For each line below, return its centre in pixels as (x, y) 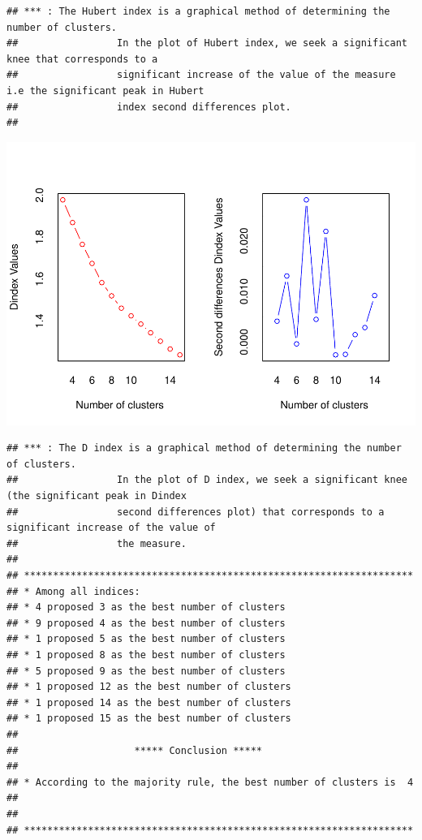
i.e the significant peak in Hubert (105, 90)
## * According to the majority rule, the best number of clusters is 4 (210, 782)
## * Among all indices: (73, 591)
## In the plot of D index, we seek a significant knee (207, 480)
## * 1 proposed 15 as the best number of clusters (149, 719)
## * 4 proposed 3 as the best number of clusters (146, 607)
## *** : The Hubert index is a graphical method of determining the (198, 11)
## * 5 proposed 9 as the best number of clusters (146, 671)
